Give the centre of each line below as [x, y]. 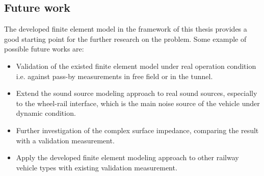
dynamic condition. [46, 113]
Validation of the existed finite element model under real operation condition [136, 66]
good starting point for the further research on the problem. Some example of [125, 39]
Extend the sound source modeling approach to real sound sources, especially [137, 93]
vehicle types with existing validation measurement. [97, 167]
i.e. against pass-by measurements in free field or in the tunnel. [114, 76]
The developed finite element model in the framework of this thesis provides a [126, 29]
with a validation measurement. [65, 140]
